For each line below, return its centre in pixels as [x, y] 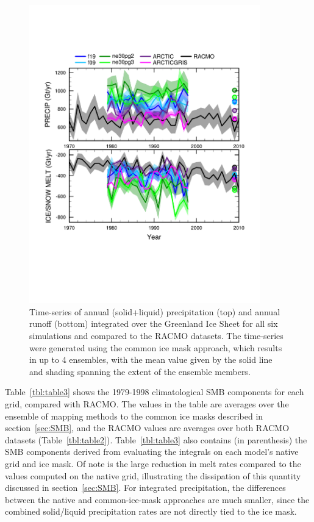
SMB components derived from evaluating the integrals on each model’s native [152, 452]
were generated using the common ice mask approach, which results [156, 347]
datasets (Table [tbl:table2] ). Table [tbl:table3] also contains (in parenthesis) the [156, 439]
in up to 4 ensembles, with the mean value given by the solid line [151, 359]
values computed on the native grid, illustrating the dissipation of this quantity [153, 475]
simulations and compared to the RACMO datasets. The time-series [156, 336]
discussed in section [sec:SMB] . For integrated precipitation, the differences [145, 488]
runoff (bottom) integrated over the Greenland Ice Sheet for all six [154, 324]
